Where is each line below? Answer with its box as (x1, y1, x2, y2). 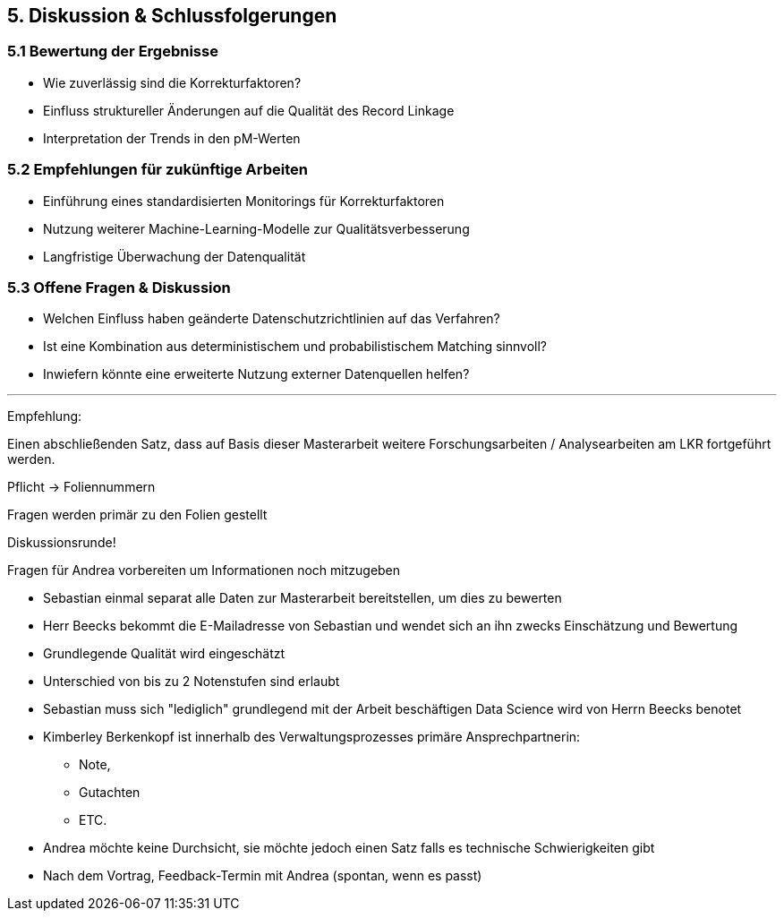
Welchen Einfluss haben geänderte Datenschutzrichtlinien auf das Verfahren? (43, 311, 500, 327)
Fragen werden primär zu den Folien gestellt (7, 507, 268, 523)
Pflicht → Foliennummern (7, 479, 156, 495)
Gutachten (79, 785, 141, 801)
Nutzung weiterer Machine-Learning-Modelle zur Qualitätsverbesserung (43, 220, 470, 236)
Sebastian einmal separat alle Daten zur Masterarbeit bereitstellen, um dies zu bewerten (43, 590, 562, 606)
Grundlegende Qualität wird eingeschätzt (43, 646, 285, 662)
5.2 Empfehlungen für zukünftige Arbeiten (7, 160, 308, 179)
